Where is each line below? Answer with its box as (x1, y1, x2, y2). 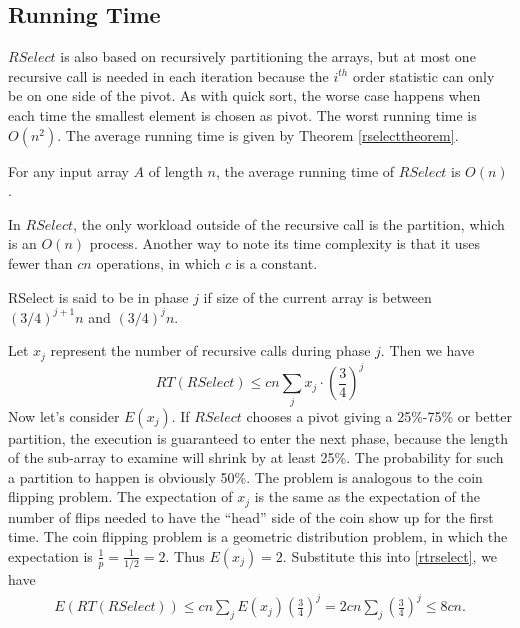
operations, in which (96, 252, 221, 273)
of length (148, 160, 203, 181)
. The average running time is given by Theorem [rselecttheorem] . (57, 124, 459, 145)
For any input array (8, 160, 129, 181)
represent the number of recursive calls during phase (50, 340, 371, 361)
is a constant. (235, 252, 318, 273)
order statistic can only (352, 65, 495, 86)
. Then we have (380, 340, 475, 361)
